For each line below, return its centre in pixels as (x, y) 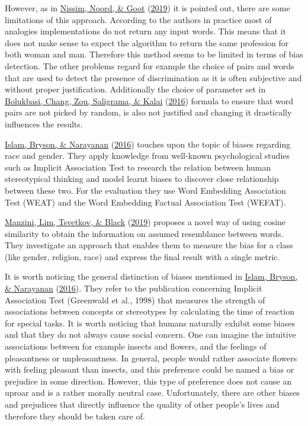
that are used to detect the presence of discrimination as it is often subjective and (153, 77)
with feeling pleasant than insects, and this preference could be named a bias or (150, 369)
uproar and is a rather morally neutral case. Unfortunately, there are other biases (153, 393)
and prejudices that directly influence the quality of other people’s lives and (142, 404)
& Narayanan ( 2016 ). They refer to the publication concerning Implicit (134, 288)
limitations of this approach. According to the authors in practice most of (138, 19)
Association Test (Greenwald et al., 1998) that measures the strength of (135, 300)
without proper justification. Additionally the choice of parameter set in (135, 89)
